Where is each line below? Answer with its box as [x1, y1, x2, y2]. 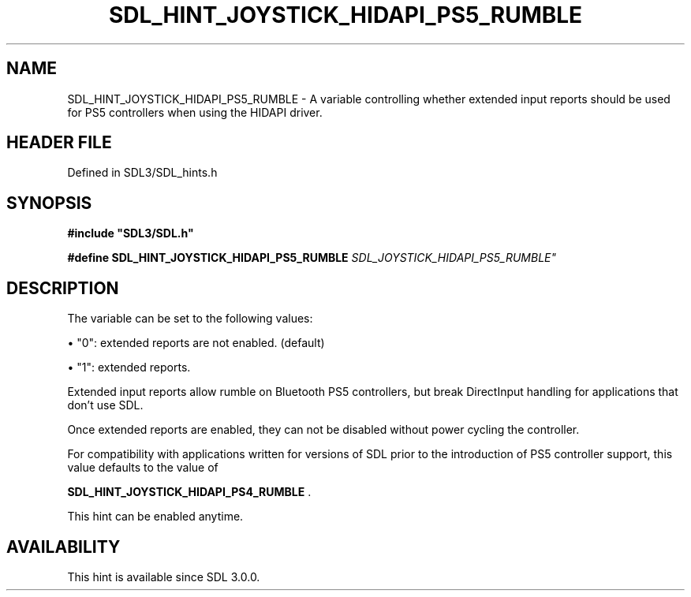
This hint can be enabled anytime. [67, 509, 244, 524]
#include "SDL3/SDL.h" [67, 226, 194, 241]
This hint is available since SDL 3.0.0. [67, 569, 260, 584]
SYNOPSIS [6, 192, 92, 213]
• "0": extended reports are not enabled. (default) [67, 336, 325, 350]
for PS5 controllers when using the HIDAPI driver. [67, 105, 323, 119]
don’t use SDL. [67, 398, 144, 412]
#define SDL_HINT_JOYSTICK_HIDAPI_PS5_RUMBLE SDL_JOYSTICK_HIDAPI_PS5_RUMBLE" [67, 251, 556, 265]
